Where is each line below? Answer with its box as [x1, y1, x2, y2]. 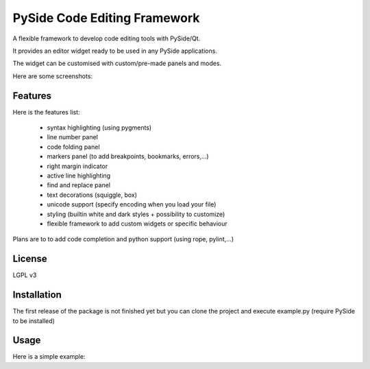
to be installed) [12, 316, 55, 325]
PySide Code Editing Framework [12, 10, 200, 25]
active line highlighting [47, 171, 111, 180]
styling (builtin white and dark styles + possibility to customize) [47, 210, 225, 218]
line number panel [47, 133, 99, 141]
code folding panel [47, 143, 100, 151]
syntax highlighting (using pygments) [47, 123, 152, 132]
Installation [12, 289, 62, 301]
